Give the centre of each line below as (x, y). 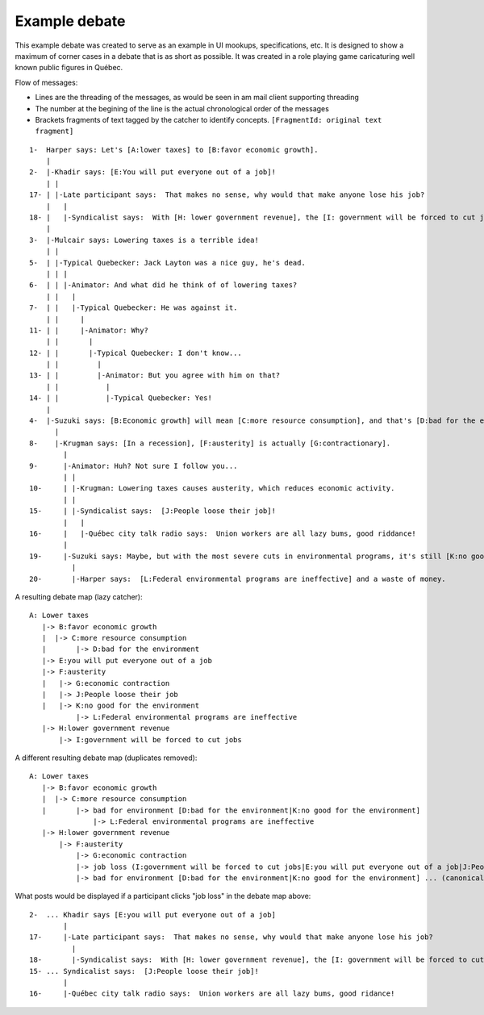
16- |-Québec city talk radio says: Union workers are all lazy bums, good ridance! (212, 994)
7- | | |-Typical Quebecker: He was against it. (134, 308)
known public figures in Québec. (69, 68)
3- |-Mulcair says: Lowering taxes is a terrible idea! (144, 240)
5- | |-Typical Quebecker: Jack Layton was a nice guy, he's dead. (167, 263)
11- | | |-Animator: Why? (89, 330)
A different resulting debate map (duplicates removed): (106, 758)
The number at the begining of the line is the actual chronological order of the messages (182, 108)
